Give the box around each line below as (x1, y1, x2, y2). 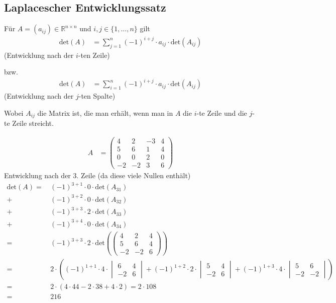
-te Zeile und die (196, 107, 247, 118)
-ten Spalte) (78, 91, 116, 101)
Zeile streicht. (12, 118, 54, 128)
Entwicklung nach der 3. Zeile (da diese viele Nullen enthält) (4, 170, 191, 181)
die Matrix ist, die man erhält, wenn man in (37, 107, 173, 118)
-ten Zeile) (78, 49, 110, 60)
